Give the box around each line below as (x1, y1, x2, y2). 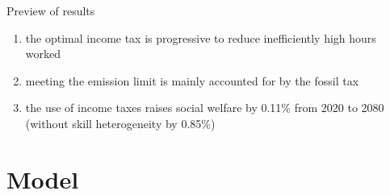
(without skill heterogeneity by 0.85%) (25, 114, 216, 131)
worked (25, 45, 61, 62)
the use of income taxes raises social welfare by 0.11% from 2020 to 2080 (25, 99, 384, 116)
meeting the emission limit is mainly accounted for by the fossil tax (25, 72, 359, 89)
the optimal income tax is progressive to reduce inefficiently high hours (25, 29, 376, 46)
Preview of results (6, 2, 95, 19)
